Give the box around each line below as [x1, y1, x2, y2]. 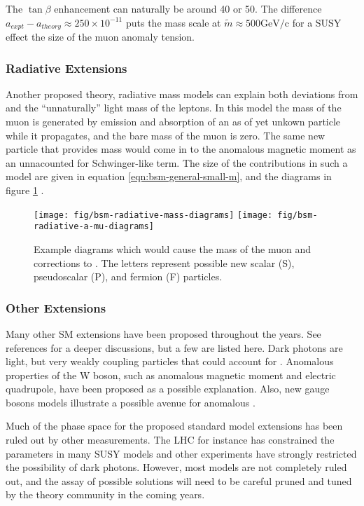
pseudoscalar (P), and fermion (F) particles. [34, 269, 223, 284]
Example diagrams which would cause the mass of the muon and [34, 241, 311, 256]
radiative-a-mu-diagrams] [34, 221, 154, 232]
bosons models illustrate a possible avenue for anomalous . [6, 395, 255, 409]
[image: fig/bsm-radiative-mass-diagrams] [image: [34, 210, 273, 220]
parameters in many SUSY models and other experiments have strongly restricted [6, 446, 357, 460]
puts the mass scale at [125, 15, 221, 29]
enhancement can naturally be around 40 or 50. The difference [54, 1, 322, 15]
